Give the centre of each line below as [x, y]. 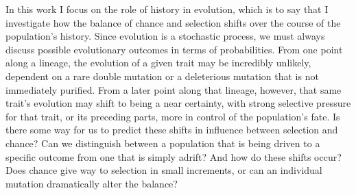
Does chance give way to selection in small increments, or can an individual [164, 170]
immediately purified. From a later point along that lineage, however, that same [174, 89]
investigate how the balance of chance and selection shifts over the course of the [173, 22]
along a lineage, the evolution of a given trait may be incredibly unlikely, [158, 63]
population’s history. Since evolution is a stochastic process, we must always [165, 36]
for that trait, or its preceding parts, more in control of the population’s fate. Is [173, 116]
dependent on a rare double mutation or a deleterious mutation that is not [162, 76]
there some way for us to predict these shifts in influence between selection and [172, 130]
